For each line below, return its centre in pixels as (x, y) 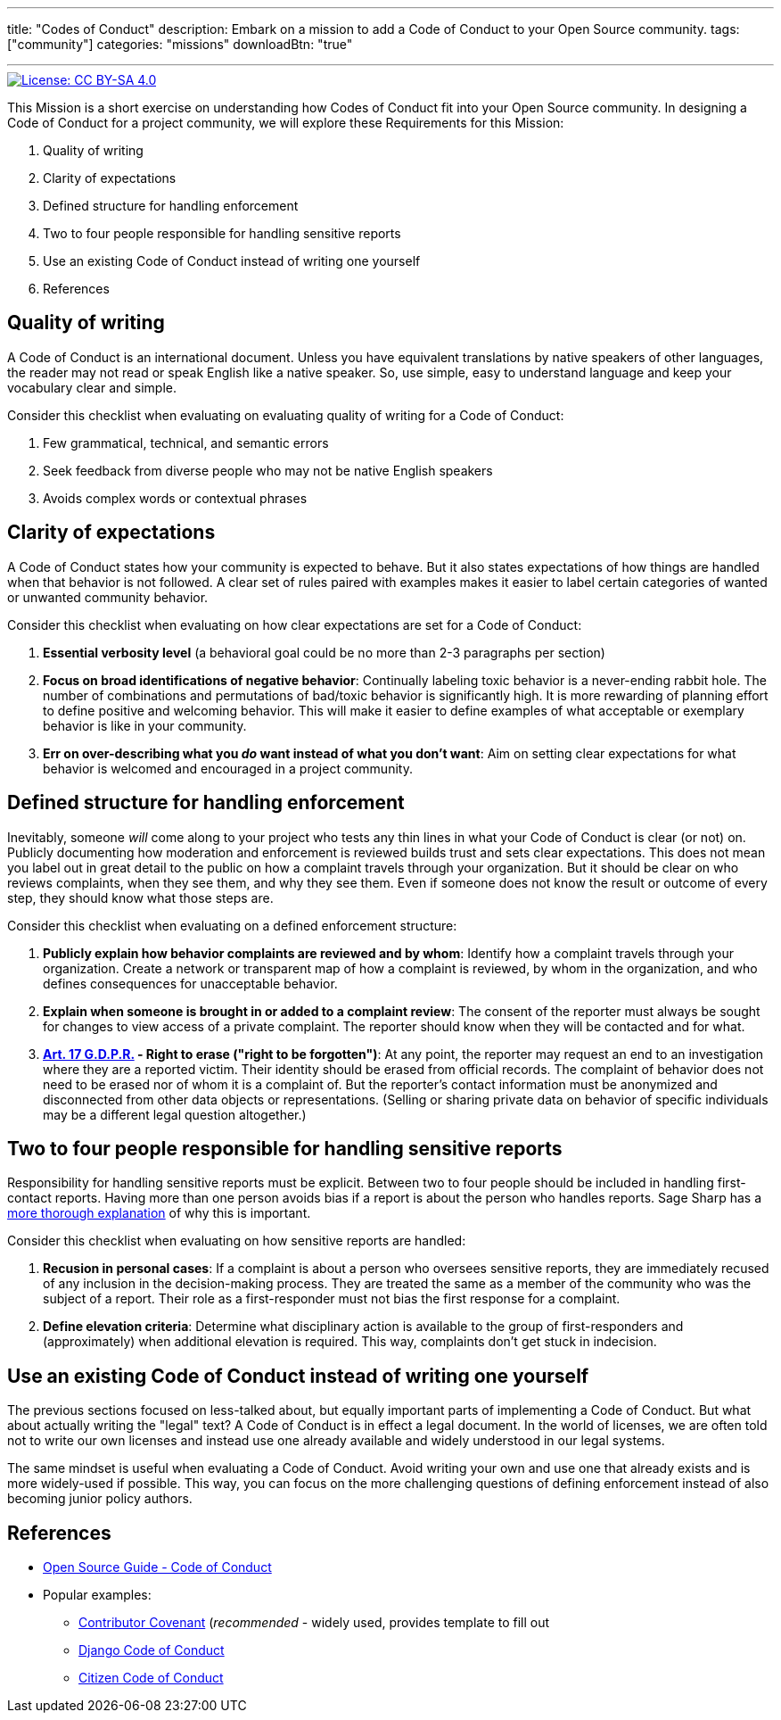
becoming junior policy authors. (100, 1499)
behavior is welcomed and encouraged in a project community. (228, 768)
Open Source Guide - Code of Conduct (157, 1567)
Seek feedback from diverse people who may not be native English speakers (268, 470)
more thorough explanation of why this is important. (159, 1213)
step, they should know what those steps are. (140, 897)
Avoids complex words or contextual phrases (175, 498)
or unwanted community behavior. (108, 597)
